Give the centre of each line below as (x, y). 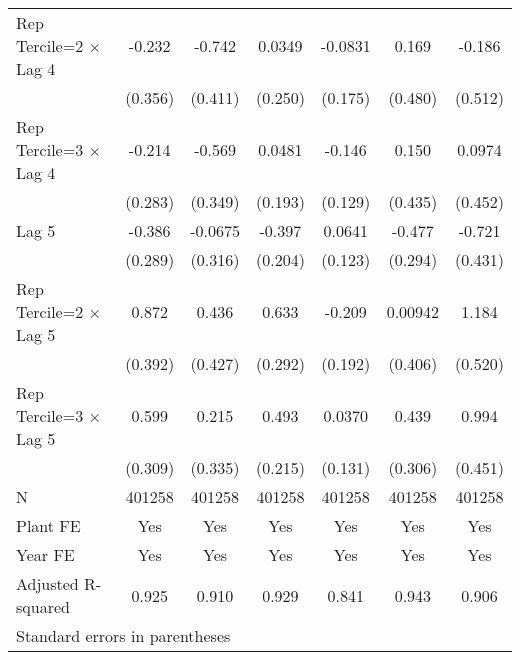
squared (43, 606)
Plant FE (48, 525)
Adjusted (47, 583)
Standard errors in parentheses (123, 635)
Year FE (45, 554)
